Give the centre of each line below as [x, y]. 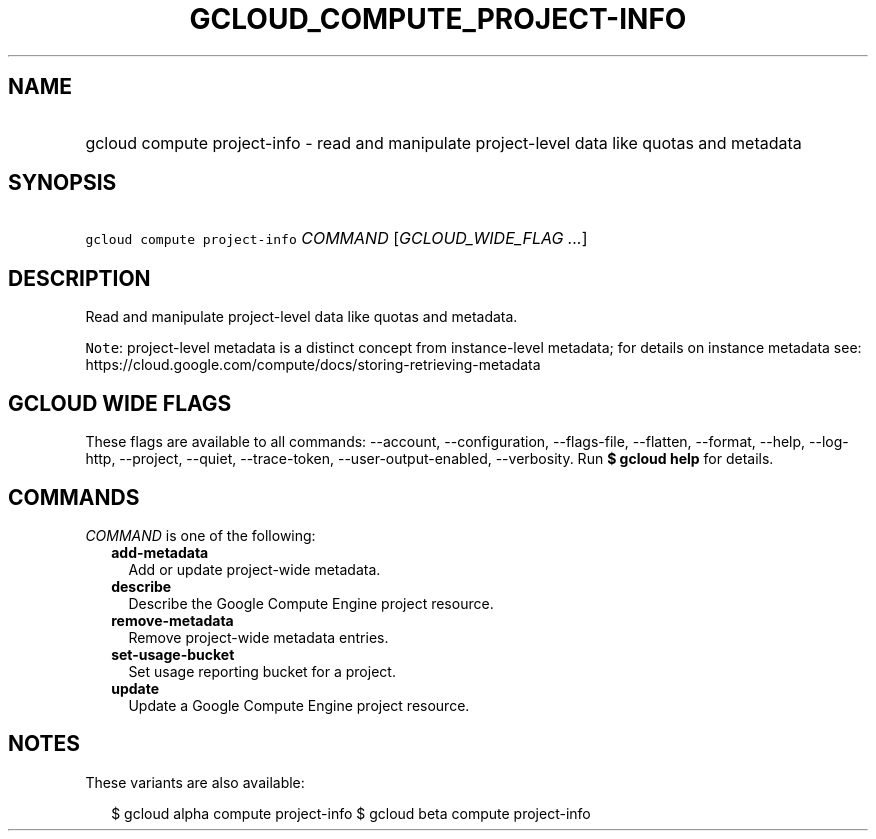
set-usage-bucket [173, 654]
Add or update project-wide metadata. [254, 569]
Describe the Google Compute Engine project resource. [311, 603]
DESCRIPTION [79, 278]
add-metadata [160, 552]
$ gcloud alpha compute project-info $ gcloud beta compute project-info [351, 813]
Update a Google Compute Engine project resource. [299, 705]
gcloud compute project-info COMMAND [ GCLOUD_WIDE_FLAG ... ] [336, 238]
